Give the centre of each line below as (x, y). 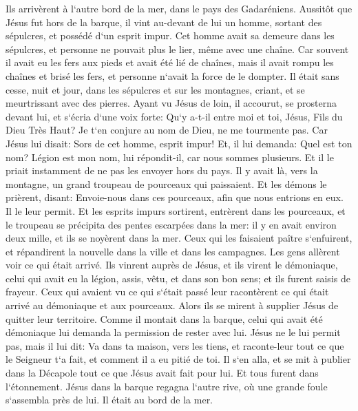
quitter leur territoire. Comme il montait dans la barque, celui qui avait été (164, 318)
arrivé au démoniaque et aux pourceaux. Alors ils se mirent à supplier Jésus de (172, 305)
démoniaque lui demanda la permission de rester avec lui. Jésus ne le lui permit (173, 332)
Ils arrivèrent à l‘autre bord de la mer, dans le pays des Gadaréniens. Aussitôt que (179, 8)
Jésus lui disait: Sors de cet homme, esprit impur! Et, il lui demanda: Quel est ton (179, 143)
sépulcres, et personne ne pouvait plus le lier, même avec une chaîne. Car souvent (177, 49)
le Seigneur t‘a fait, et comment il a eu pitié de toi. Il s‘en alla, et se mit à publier (178, 359)
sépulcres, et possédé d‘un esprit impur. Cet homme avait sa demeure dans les (170, 35)
